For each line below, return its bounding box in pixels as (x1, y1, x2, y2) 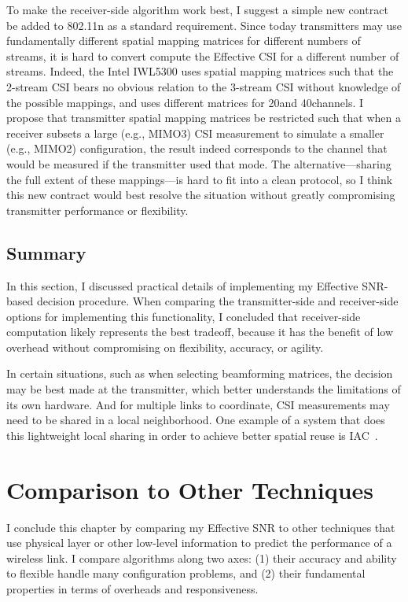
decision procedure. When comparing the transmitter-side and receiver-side (36, 293, 399, 309)
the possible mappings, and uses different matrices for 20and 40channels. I (6, 94, 364, 110)
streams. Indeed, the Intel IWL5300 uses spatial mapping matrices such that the (6, 63, 394, 79)
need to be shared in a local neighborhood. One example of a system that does (6, 412, 385, 428)
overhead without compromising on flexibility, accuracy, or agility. (6, 338, 324, 355)
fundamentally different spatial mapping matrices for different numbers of (6, 32, 361, 49)
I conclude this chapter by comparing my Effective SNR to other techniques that (6, 519, 395, 535)
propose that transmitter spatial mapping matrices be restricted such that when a (6, 109, 401, 126)
